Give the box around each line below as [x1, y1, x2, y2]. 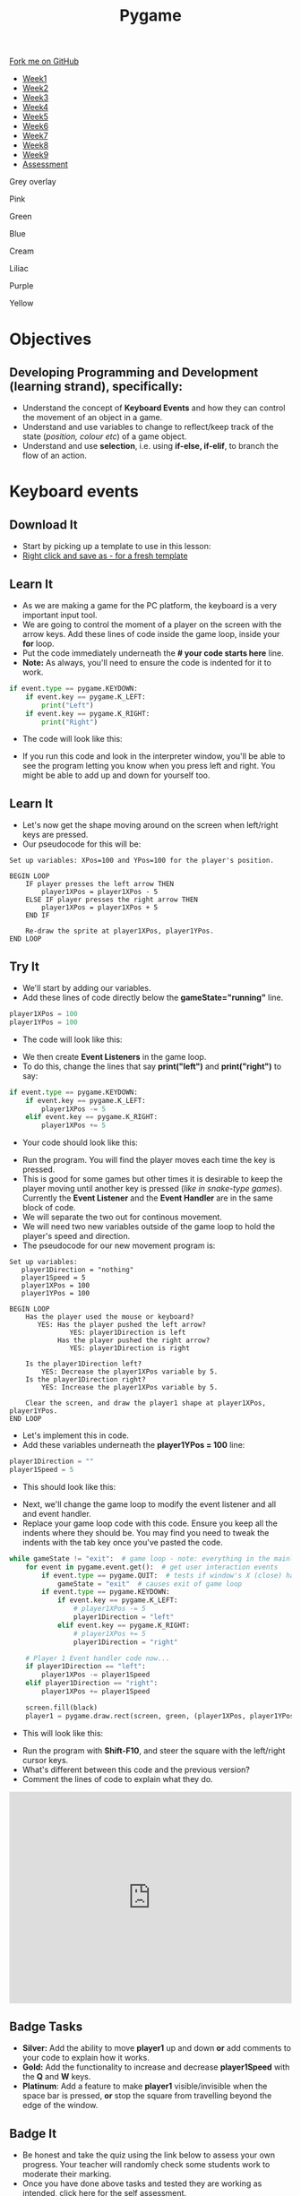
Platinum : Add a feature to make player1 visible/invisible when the [21, 2080, 268, 2092]
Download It [9, 517, 78, 532]
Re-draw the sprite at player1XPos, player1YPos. [25, 926, 215, 936]
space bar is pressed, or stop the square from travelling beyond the [21, 2090, 272, 2101]
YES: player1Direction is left [69, 1328, 186, 1338]
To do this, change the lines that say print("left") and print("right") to [21, 1061, 282, 1072]
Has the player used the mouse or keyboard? [25, 1313, 194, 1322]
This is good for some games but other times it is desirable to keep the [21, 1174, 284, 1184]
